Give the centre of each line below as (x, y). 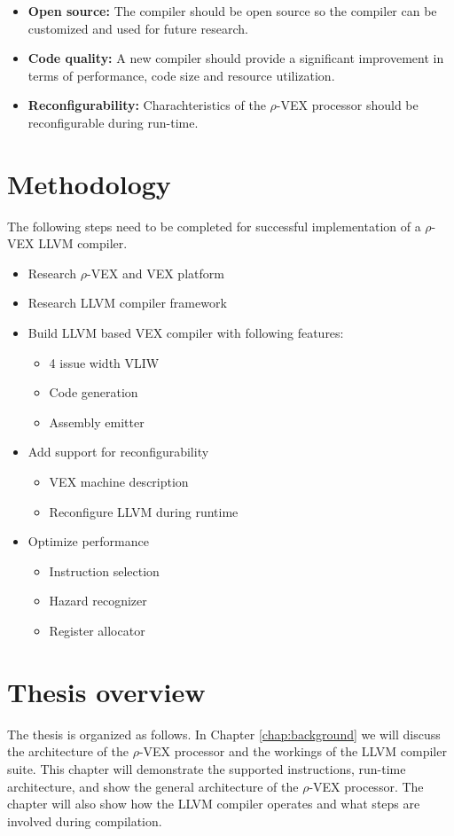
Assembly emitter (97, 422)
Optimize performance (88, 541)
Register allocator (97, 630)
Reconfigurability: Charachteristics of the (147, 105)
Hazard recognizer (98, 601)
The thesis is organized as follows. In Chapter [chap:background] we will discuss (224, 734)
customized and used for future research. (138, 28)
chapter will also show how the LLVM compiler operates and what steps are (214, 804)
